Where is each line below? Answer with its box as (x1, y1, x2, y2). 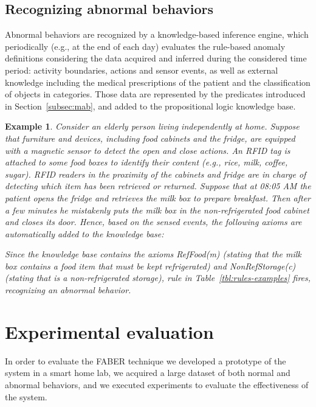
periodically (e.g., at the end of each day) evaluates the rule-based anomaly (5, 40, 286, 52)
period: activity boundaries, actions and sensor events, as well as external (5, 63, 278, 76)
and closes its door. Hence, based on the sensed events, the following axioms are (5, 215, 302, 228)
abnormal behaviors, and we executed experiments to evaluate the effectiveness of (5, 378, 309, 391)
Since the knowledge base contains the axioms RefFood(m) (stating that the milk (5, 248, 301, 260)
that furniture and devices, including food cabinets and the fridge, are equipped (5, 131, 295, 144)
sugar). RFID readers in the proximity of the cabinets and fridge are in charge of (5, 167, 306, 180)
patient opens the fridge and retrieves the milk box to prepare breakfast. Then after (5, 191, 311, 204)
